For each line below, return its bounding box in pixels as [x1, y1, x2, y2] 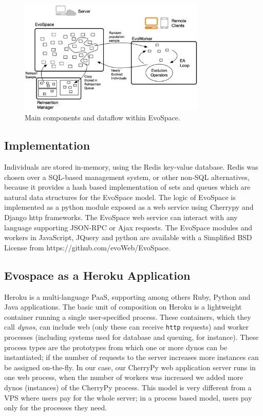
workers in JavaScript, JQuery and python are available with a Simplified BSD [4, 232, 252, 243]
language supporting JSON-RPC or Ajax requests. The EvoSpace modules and [4, 222, 253, 232]
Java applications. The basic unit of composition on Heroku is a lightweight [4, 301, 242, 312]
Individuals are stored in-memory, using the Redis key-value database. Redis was [4, 161, 258, 172]
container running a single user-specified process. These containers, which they [4, 311, 251, 322]
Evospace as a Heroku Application [4, 267, 191, 283]
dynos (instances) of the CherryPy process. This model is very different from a [4, 382, 252, 393]
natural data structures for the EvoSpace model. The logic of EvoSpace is [4, 191, 236, 202]
